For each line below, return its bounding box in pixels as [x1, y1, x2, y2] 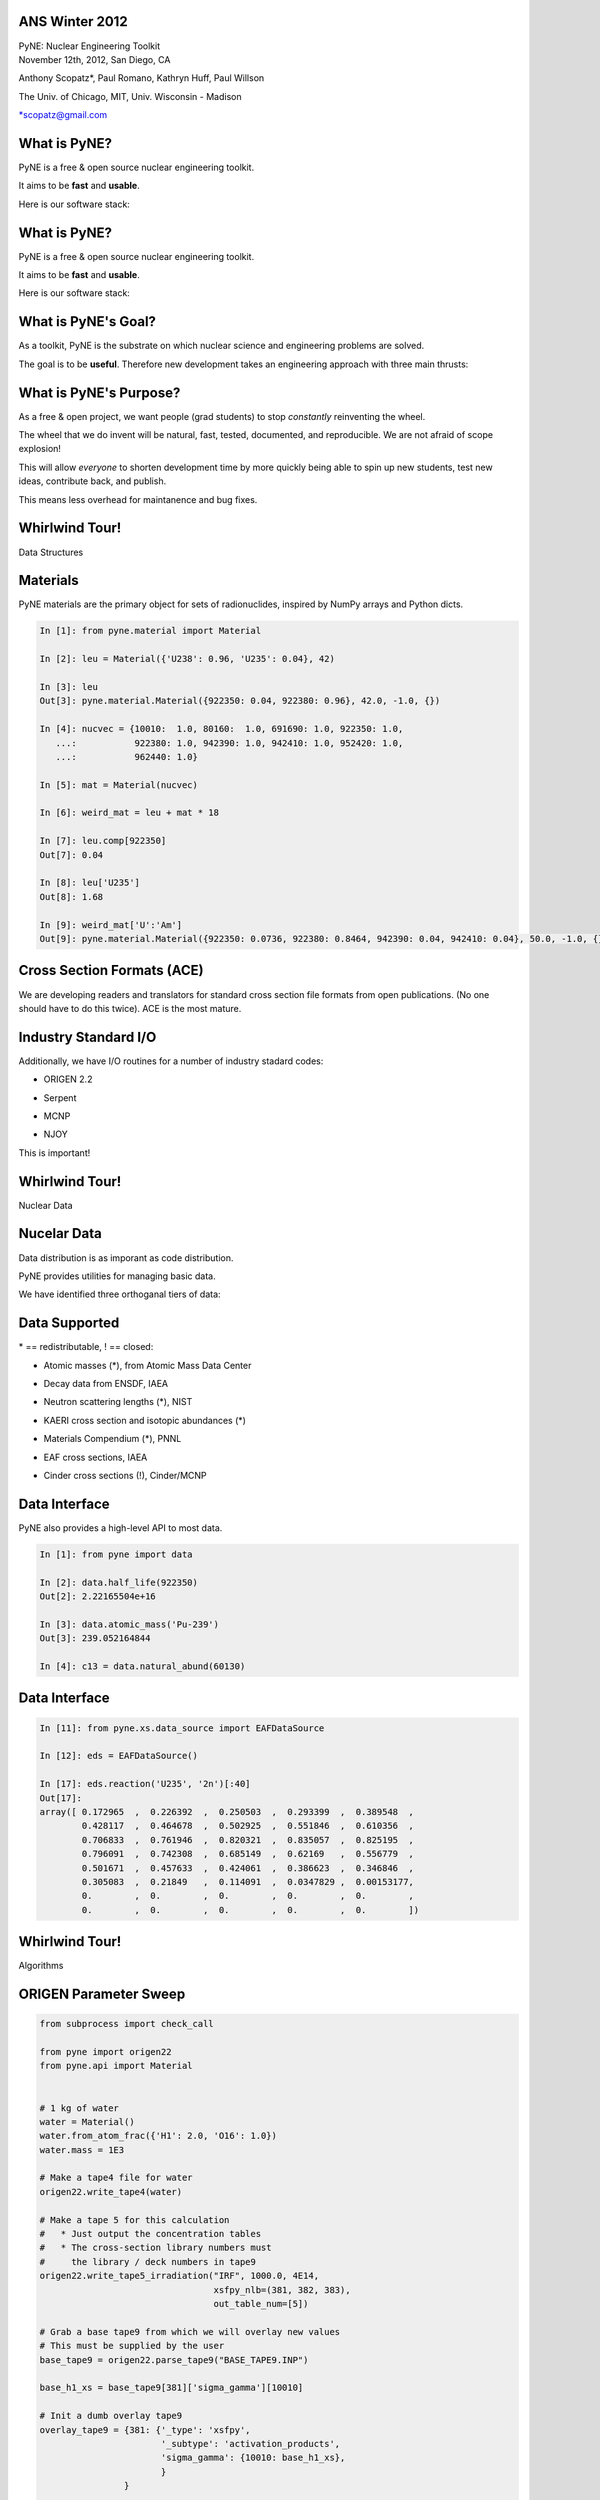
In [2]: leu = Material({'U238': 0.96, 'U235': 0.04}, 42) [39, 653, 335, 665]
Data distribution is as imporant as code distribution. [18, 1251, 234, 1264]
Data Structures [18, 546, 84, 558]
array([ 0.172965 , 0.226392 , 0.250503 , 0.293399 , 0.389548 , [39, 1806, 415, 1817]
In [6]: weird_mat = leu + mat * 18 [39, 807, 220, 819]
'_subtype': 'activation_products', [160, 2438, 341, 2449]
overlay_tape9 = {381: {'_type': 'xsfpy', [39, 2424, 251, 2435]
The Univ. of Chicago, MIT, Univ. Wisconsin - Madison [18, 90, 242, 102]
